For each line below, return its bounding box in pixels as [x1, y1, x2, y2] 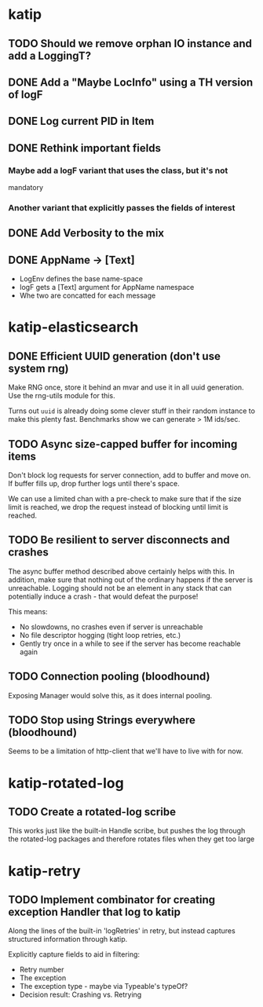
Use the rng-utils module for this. [8, 391, 115, 401]
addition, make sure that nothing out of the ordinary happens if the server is [8, 575, 254, 584]
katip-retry [8, 862, 81, 880]
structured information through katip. [8, 935, 128, 944]
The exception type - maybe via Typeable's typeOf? [19, 982, 188, 991]
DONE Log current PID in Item [8, 115, 155, 128]
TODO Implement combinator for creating [8, 893, 216, 906]
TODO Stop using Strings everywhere [8, 713, 196, 727]
